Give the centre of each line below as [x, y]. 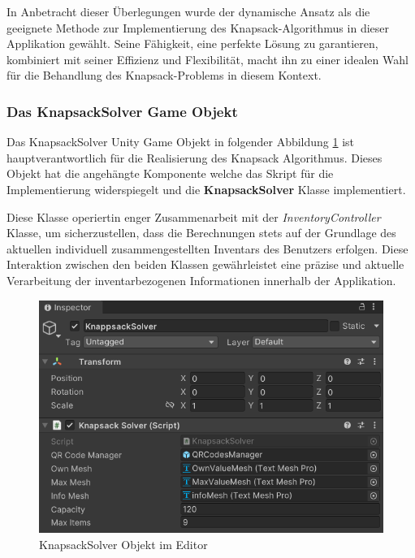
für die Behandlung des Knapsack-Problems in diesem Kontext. [164, 75]
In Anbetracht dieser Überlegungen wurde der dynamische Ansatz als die [188, 11]
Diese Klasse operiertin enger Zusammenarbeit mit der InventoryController [194, 216]
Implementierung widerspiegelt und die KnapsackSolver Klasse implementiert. [206, 189]
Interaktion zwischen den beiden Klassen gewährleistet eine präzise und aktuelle [205, 264]
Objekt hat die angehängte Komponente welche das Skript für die [170, 173]
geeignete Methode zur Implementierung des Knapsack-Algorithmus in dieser [198, 27]
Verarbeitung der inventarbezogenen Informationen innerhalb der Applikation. [201, 280]
